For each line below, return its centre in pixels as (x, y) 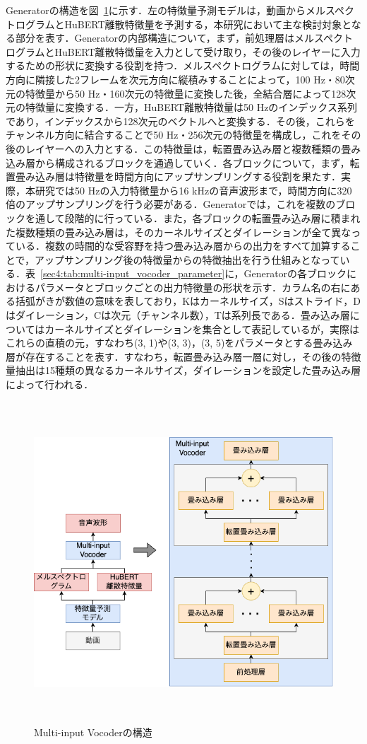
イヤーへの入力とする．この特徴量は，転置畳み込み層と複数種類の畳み (198, 148)
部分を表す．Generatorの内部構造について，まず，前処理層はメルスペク (179, 38)
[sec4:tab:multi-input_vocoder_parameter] (133, 273)
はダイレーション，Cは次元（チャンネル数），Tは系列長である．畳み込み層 (178, 315)
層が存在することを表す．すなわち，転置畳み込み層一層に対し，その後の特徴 (183, 356)
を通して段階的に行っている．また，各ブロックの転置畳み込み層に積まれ (193, 217)
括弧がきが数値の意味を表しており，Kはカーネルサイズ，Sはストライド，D (188, 301)
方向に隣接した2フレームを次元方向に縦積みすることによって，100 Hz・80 (175, 79)
